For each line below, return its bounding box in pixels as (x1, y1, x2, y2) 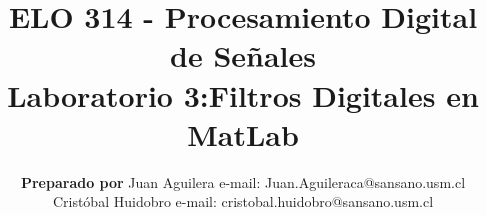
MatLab (187, 113, 299, 154)
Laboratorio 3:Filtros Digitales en (7, 74, 479, 115)
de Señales (170, 35, 316, 76)
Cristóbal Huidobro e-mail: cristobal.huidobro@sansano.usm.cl (52, 191, 434, 212)
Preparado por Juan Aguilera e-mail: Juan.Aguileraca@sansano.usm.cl (20, 171, 466, 192)
